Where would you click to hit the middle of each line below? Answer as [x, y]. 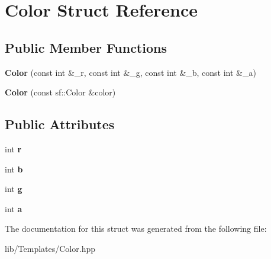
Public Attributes [60, 124]
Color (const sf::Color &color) [60, 92]
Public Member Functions [86, 47]
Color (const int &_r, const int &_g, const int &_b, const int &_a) [130, 72]
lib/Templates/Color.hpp [50, 248]
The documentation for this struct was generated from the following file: [136, 228]
